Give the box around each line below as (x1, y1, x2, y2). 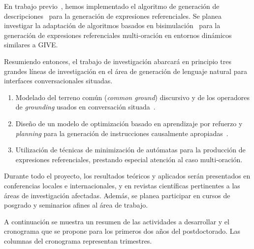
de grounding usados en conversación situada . (15, 102, 156, 112)
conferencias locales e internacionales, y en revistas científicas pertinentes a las (4, 180, 240, 190)
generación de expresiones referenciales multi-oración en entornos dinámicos (4, 30, 232, 40)
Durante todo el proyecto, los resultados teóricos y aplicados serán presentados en (4, 171, 251, 181)
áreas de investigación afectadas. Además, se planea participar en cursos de (4, 190, 230, 200)
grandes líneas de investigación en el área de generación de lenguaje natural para (4, 66, 247, 76)
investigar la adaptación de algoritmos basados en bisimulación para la (4, 20, 221, 31)
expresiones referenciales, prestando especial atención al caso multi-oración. (15, 154, 243, 164)
